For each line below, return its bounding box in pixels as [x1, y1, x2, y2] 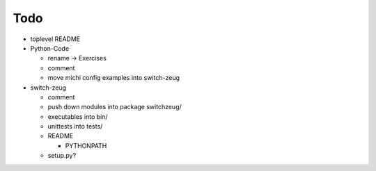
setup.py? [47, 152, 77, 160]
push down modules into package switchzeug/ [47, 103, 182, 111]
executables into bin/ [47, 112, 108, 121]
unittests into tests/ [47, 122, 103, 131]
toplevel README [30, 35, 81, 43]
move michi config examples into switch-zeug [47, 74, 180, 82]
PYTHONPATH [65, 141, 107, 149]
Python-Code [30, 44, 70, 52]
